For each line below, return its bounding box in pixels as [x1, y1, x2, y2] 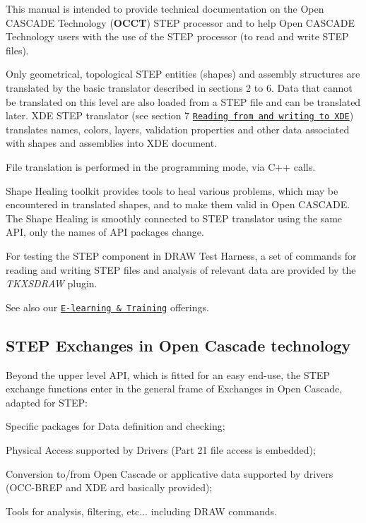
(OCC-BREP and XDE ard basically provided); [6, 480, 213, 495]
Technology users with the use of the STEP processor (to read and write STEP [6, 29, 349, 44]
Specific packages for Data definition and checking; [6, 419, 225, 433]
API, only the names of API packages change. [6, 224, 204, 239]
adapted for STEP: [6, 395, 88, 409]
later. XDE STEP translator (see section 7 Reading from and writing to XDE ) [6, 108, 354, 123]
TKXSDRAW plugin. [6, 276, 98, 291]
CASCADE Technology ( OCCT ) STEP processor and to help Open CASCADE [6, 15, 355, 30]
